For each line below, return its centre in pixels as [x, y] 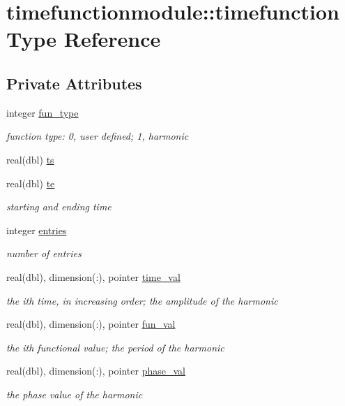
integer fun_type [43, 112]
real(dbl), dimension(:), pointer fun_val [91, 324]
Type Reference [84, 39]
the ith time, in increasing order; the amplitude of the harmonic [142, 300]
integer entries [37, 230]
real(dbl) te [31, 183]
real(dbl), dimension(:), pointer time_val [93, 276]
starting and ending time [59, 206]
